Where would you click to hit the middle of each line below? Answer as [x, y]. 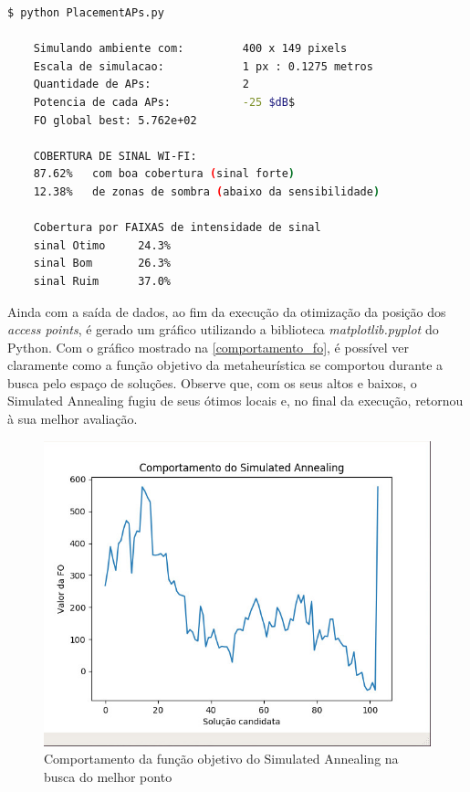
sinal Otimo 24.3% [102, 245]
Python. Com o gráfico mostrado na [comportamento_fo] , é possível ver [209, 347]
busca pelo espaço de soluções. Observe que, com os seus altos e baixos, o [212, 382]
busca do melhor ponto [108, 776]
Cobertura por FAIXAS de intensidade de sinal [177, 228]
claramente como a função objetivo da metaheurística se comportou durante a [225, 365]
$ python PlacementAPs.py [86, 13]
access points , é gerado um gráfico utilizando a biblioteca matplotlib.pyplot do [223, 329]
